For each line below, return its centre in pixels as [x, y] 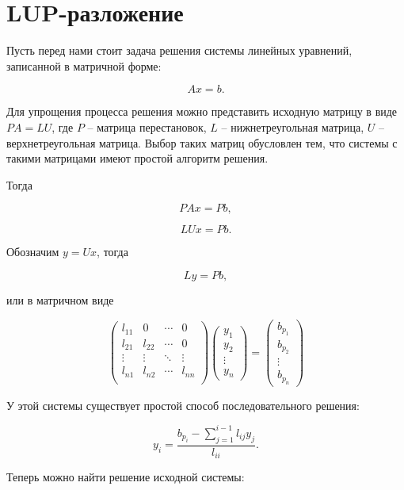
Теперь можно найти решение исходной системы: [126, 477]
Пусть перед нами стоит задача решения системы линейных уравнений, [179, 50]
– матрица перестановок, [147, 126]
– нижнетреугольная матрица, [293, 126]
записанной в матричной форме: [84, 65]
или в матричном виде [60, 299]
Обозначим [33, 252]
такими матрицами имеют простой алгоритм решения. [137, 158]
